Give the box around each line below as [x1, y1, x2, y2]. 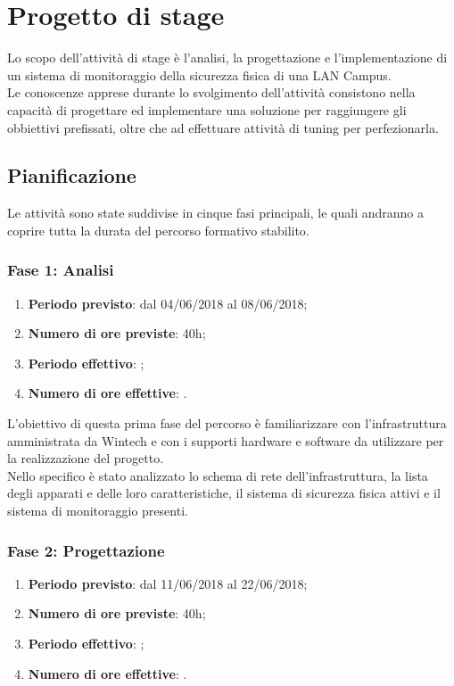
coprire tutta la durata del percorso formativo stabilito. [7, 220, 310, 239]
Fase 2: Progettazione [7, 539, 165, 561]
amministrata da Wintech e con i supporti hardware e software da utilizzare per [7, 431, 444, 450]
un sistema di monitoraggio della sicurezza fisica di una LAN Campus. [7, 65, 392, 84]
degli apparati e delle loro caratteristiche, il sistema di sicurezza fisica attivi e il [7, 484, 441, 502]
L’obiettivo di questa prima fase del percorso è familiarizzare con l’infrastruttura [7, 414, 447, 433]
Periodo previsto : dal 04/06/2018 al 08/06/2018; [28, 293, 308, 312]
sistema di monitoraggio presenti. [7, 501, 188, 520]
